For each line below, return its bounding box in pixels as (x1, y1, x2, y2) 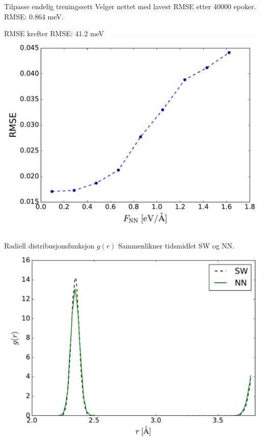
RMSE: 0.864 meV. (4, 11, 64, 21)
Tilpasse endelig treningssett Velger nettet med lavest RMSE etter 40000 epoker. (4, 1, 256, 11)
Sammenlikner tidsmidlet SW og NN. (118, 240, 234, 251)
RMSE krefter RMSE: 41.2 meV (4, 28, 104, 39)
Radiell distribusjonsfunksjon (4, 240, 95, 251)
